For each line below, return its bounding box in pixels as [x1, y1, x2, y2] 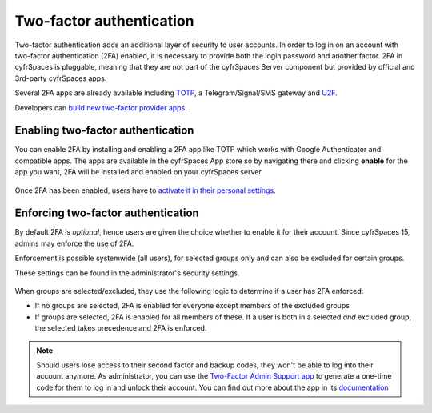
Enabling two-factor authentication [14, 124, 194, 138]
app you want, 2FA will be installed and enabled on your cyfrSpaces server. [14, 167, 263, 177]
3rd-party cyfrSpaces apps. [14, 73, 107, 83]
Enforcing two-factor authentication [14, 206, 199, 220]
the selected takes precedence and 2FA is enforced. [34, 323, 207, 333]
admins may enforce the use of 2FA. [14, 239, 134, 248]
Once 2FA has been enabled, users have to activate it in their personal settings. [14, 185, 276, 195]
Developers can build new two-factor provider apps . [14, 102, 187, 112]
